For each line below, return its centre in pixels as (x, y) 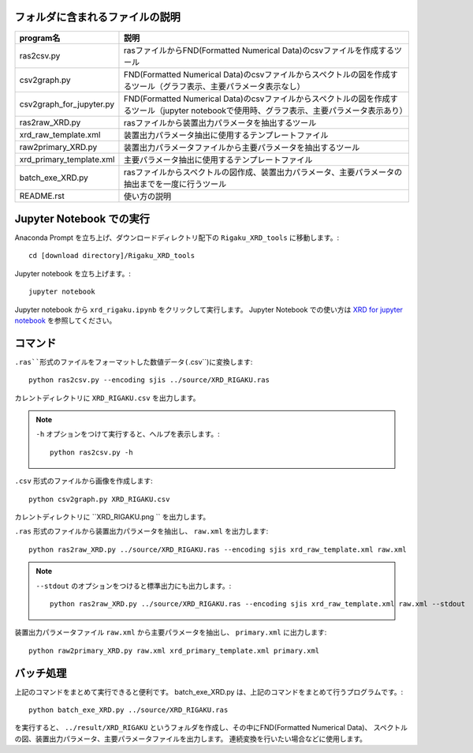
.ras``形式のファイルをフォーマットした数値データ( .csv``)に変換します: (134, 362)
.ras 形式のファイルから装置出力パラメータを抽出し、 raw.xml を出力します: (142, 531)
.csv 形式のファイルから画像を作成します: (84, 481)
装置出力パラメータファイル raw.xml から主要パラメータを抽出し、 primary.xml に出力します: (171, 632)
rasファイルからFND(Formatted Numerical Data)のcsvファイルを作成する (259, 50)
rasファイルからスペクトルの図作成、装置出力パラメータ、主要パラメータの (263, 172)
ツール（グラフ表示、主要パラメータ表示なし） (218, 86)
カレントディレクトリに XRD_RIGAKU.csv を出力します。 (107, 398)
